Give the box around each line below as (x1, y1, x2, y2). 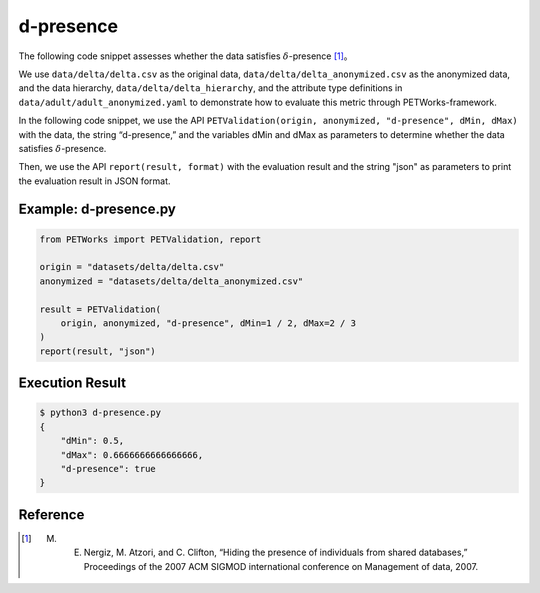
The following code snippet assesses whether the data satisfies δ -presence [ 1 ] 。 (18, 50, 354, 62)
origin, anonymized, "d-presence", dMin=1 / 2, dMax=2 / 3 (60, 318, 357, 329)
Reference (18, 506, 85, 523)
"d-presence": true (60, 463, 157, 474)
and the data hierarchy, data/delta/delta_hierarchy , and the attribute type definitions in (18, 82, 403, 94)
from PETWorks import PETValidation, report (39, 233, 262, 245)
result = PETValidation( (39, 303, 162, 315)
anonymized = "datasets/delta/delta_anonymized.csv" (39, 275, 304, 287)
